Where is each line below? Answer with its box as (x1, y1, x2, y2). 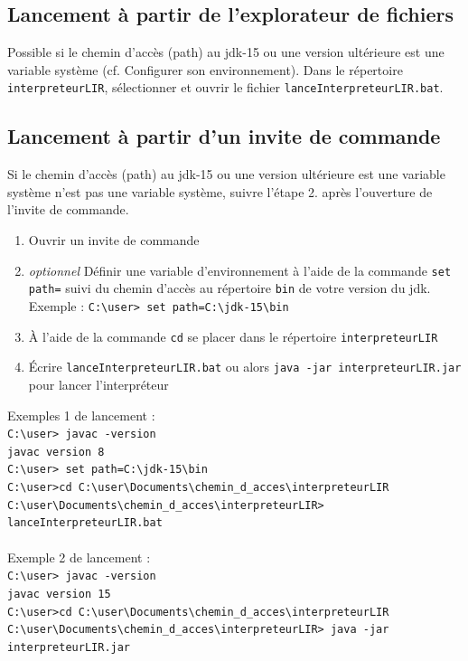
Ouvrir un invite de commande (28, 231, 200, 250)
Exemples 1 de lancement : (7, 405, 155, 424)
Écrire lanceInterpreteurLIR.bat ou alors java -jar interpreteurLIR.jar (28, 357, 462, 376)
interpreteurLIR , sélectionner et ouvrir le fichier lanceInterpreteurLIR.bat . (7, 78, 444, 97)
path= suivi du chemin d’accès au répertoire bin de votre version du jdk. (28, 279, 431, 297)
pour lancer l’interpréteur (28, 374, 169, 393)
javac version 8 (7, 445, 105, 458)
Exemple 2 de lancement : (7, 547, 151, 566)
